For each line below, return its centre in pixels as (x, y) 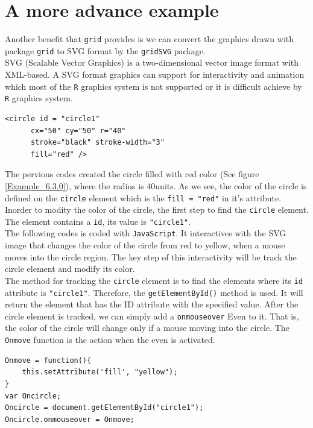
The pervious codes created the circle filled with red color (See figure (132, 174)
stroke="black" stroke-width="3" (97, 143)
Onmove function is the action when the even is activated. (110, 340)
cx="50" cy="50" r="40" (78, 131)
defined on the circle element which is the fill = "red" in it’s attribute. (143, 197)
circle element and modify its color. (70, 269)
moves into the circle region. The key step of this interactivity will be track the (151, 256)
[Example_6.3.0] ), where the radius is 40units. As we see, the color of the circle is (156, 185)
